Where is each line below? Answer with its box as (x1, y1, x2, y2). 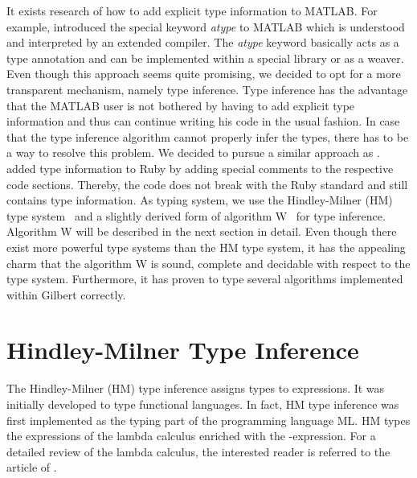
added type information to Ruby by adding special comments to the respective (6, 159, 394, 176)
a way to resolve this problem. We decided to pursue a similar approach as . (6, 144, 380, 161)
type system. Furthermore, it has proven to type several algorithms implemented (6, 270, 403, 287)
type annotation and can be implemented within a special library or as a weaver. (6, 49, 404, 66)
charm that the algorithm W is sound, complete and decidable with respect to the (6, 254, 411, 271)
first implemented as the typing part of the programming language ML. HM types (6, 411, 411, 428)
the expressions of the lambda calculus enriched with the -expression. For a (6, 427, 376, 444)
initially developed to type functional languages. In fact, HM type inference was (6, 396, 399, 412)
